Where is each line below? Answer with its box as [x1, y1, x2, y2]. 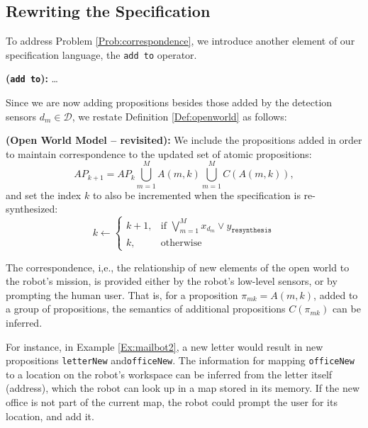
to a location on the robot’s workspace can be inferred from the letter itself [6, 366, 333, 381]
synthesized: [6, 201, 58, 216]
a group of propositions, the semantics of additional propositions [6, 301, 286, 316]
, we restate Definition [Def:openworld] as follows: [72, 108, 287, 123]
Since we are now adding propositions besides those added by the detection [6, 95, 333, 110]
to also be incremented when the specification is [92, 187, 301, 202]
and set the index [6, 187, 82, 202]
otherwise [160, 238, 202, 249]
